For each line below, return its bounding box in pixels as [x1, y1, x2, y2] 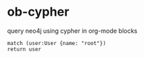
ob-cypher [7, 4, 70, 20]
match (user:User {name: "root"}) [7, 40, 107, 46]
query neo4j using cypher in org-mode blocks [7, 27, 138, 35]
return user [7, 46, 41, 53]
